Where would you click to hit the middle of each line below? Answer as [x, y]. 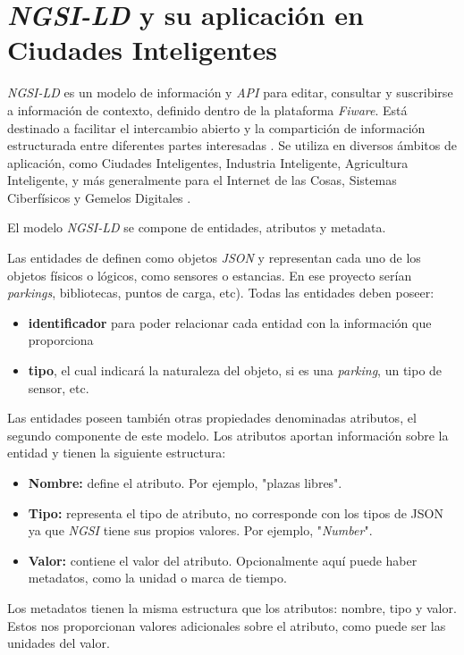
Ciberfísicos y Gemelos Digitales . [99, 197]
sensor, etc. [59, 387]
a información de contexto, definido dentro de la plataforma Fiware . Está [207, 109]
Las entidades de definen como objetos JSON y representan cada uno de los [214, 258]
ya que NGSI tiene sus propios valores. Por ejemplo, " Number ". [200, 530]
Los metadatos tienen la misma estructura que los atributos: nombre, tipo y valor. [232, 607]
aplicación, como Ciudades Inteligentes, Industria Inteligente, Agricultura [208, 162]
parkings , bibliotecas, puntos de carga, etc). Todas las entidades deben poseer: [221, 293]
